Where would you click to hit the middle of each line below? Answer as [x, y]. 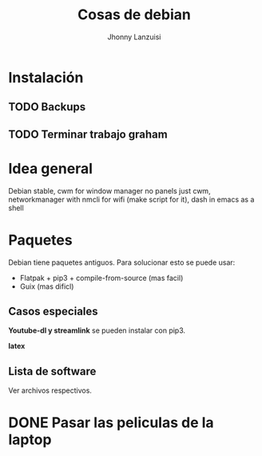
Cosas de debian [134, 15]
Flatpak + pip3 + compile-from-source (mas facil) [101, 278]
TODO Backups [47, 107]
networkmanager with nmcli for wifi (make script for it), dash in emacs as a [131, 199]
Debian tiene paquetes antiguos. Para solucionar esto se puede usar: [122, 262]
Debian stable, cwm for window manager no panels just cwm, [109, 190]
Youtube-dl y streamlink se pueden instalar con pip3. [97, 330]
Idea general [51, 168]
